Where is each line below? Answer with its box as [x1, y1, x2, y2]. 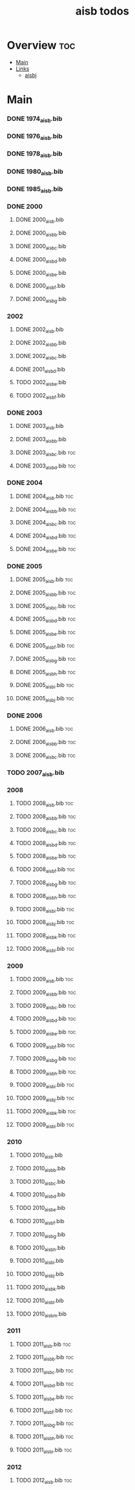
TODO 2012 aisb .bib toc [15, 1477, 72, 1485]
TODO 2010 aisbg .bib [15, 1230, 66, 1240]
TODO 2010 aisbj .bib [15, 1271, 64, 1279]
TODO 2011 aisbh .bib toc [15, 1433, 74, 1441]
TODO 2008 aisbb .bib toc [15, 813, 76, 821]
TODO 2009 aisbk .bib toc [15, 1108, 76, 1116]
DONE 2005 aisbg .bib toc [15, 655, 76, 664]
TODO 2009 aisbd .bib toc [15, 1015, 76, 1024]
